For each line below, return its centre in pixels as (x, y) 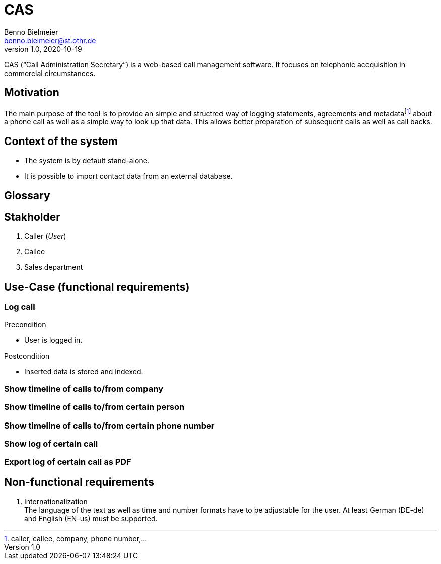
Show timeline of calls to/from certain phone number (109, 425)
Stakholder (32, 217)
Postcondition (27, 356)
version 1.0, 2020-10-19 (43, 49)
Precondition (25, 324)
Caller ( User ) (45, 236)
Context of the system (61, 141)
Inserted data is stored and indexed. (84, 371)
